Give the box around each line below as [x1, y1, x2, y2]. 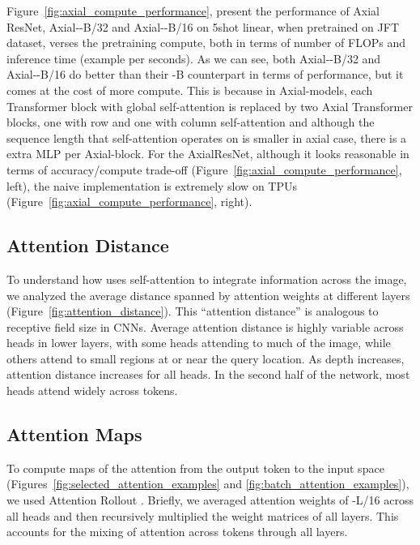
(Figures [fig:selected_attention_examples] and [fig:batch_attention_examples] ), [6, 475, 409, 492]
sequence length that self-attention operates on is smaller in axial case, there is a [6, 129, 407, 146]
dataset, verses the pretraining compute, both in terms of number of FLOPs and [6, 34, 406, 51]
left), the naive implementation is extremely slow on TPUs [6, 177, 297, 194]
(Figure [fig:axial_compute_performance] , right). [6, 193, 252, 210]
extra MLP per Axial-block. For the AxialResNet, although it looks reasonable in [6, 145, 409, 162]
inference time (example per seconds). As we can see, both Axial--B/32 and [6, 49, 381, 67]
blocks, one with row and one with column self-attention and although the [6, 114, 375, 131]
